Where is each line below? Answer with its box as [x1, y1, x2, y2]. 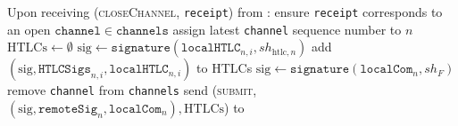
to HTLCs [196, 59, 253, 77]
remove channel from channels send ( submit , [7, 81, 257, 99]
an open [7, 20, 51, 38]
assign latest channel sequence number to [172, 20, 402, 38]
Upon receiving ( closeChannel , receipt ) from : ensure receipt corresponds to [7, 3, 443, 20]
